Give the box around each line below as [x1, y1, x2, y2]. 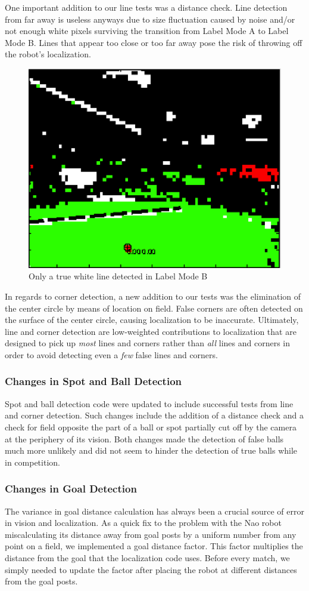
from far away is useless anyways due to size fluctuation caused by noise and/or [5, 13, 295, 25]
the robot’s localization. [5, 48, 91, 60]
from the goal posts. [5, 575, 78, 587]
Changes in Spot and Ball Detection [5, 374, 182, 389]
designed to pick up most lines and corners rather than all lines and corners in [5, 337, 291, 349]
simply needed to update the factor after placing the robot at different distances [5, 563, 297, 575]
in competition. [5, 455, 60, 468]
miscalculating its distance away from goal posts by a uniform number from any [5, 528, 296, 540]
